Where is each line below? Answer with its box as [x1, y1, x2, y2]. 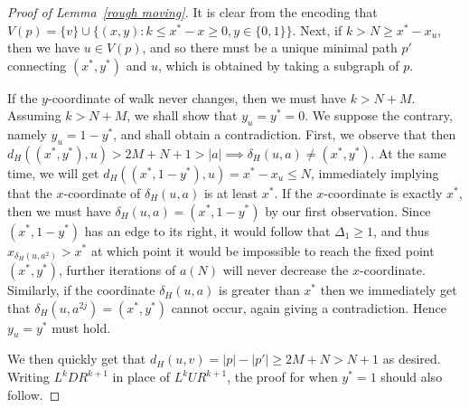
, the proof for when [227, 367, 338, 386]
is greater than [219, 280, 300, 299]
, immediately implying [310, 163, 439, 182]
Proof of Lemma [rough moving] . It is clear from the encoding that [7, 3, 378, 21]
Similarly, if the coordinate [7, 280, 155, 299]
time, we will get [7, 163, 99, 182]
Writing [7, 367, 50, 386]
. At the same [371, 143, 446, 162]
